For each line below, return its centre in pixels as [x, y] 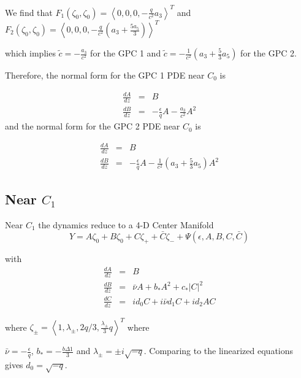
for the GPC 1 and [126, 53]
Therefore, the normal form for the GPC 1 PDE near [105, 75]
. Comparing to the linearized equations [219, 351]
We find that [29, 12]
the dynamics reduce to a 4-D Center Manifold [126, 224]
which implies [30, 53]
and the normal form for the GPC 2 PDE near [93, 126]
